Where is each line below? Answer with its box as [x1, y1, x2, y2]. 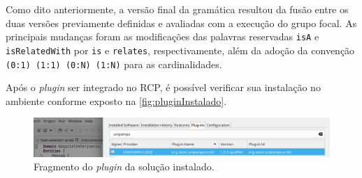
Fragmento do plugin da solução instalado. [34, 159, 215, 174]
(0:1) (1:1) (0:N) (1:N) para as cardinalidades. [6, 56, 222, 71]
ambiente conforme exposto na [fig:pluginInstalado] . [6, 93, 227, 108]
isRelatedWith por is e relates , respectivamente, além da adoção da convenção [6, 42, 355, 57]
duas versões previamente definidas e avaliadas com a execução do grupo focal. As [6, 15, 357, 30]
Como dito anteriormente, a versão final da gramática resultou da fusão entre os [6, 2, 349, 16]
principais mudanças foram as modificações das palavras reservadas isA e [6, 29, 319, 44]
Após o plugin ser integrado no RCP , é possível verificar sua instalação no [6, 80, 321, 95]
